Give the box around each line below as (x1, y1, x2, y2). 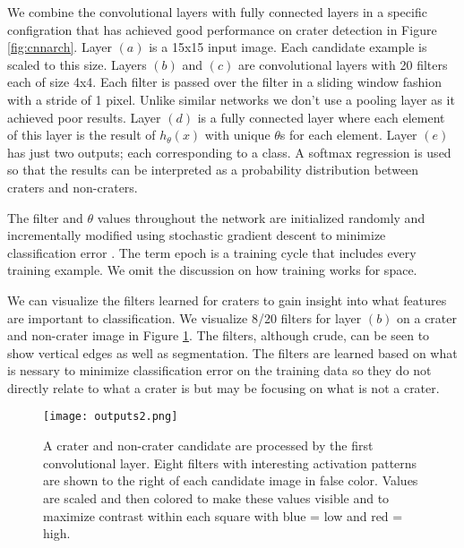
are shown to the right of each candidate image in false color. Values (43, 471, 418, 490)
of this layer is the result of (7, 125, 156, 144)
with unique (204, 125, 271, 144)
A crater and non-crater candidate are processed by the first (43, 436, 374, 455)
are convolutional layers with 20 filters (237, 55, 448, 73)
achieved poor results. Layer (7, 107, 161, 126)
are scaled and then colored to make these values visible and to (43, 488, 390, 507)
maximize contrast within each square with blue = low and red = (43, 506, 403, 525)
